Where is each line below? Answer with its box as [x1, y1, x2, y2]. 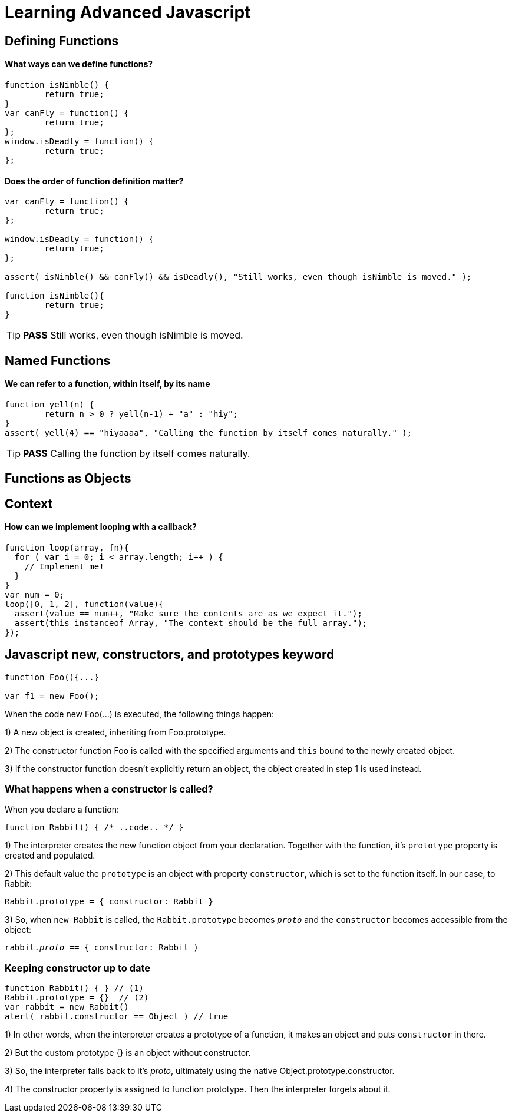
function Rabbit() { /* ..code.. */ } [5, 823, 184, 833]
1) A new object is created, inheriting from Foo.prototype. [5, 727, 226, 737]
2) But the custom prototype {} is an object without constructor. [5, 1048, 251, 1058]
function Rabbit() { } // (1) [5, 983, 144, 993]
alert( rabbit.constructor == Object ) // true [5, 1012, 229, 1022]
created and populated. [5, 850, 95, 861]
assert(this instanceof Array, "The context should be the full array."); [14, 618, 368, 628]
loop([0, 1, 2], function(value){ [5, 599, 164, 609]
